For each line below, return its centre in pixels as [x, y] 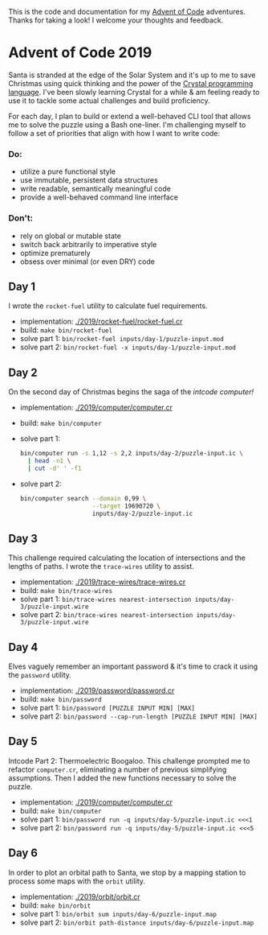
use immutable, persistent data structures [89, 180]
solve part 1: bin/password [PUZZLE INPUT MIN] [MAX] [107, 708]
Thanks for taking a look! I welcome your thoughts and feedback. [116, 20]
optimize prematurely [55, 253]
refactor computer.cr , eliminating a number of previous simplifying [118, 769]
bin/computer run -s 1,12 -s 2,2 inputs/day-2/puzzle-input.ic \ [131, 454]
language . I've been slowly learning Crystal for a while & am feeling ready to [134, 92]
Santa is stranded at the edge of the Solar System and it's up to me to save [132, 75]
